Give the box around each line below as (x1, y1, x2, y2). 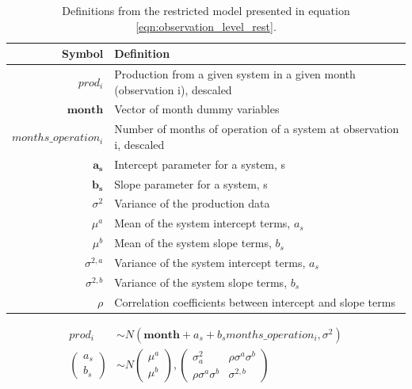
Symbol (61, 45, 104, 62)
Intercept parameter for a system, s (114, 155, 286, 172)
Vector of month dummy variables (114, 101, 280, 117)
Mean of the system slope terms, (114, 235, 272, 251)
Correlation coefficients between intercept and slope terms (114, 293, 395, 310)
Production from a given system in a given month (114, 66, 356, 82)
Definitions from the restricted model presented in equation (62, 2, 350, 18)
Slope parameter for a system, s (114, 175, 268, 192)
